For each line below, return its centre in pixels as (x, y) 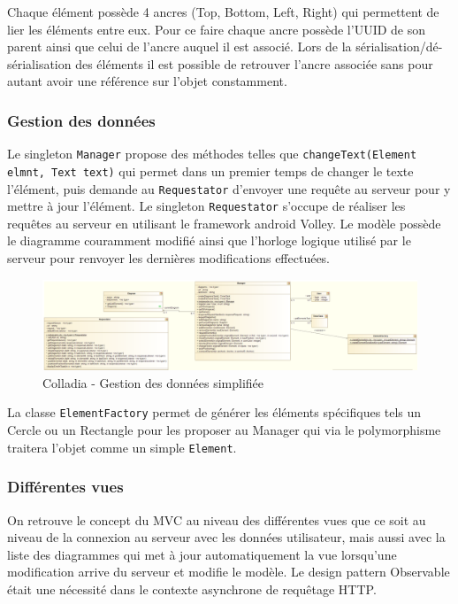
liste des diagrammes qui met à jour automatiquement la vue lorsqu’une (202, 554)
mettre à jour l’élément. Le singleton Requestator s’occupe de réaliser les (206, 206)
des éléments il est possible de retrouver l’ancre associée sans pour (254, 63)
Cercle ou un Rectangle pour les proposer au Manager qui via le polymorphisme (224, 430)
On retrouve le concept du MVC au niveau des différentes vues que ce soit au (217, 519)
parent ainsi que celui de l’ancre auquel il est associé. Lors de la (179, 46)
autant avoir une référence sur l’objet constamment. (147, 81)
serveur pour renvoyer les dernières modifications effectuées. (169, 258)
